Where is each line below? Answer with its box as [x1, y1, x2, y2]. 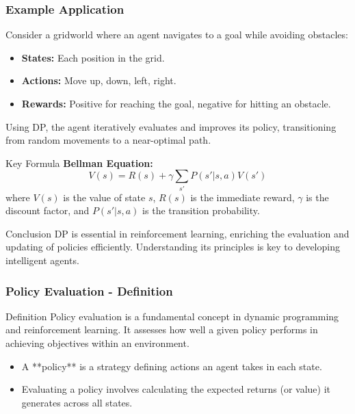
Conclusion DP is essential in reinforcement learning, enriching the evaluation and [5, 226, 350, 240]
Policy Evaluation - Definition [5, 282, 173, 299]
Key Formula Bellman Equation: [5, 155, 153, 170]
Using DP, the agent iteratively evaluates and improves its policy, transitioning [5, 119, 337, 133]
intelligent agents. [5, 253, 79, 268]
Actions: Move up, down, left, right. [21, 73, 176, 88]
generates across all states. [21, 395, 133, 409]
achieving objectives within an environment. [5, 336, 189, 350]
